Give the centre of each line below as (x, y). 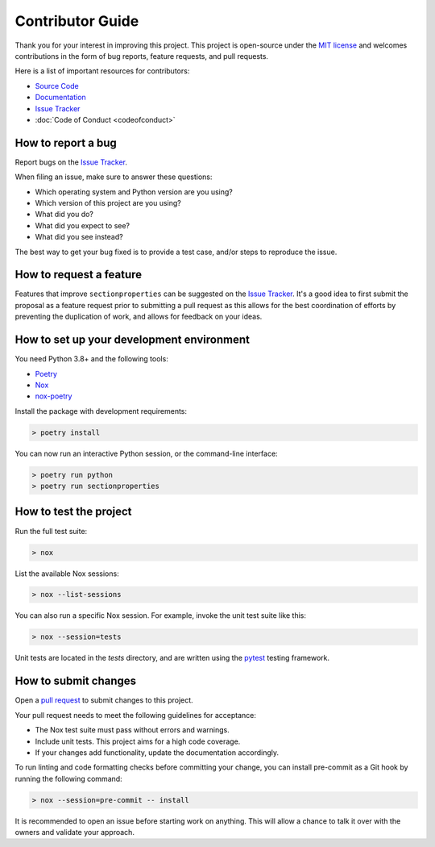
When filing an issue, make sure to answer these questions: (114, 177)
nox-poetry (54, 396)
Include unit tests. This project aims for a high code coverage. (138, 741)
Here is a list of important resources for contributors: (102, 71)
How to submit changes (76, 681)
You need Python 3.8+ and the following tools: (91, 359)
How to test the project (73, 512)
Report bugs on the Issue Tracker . (71, 162)
